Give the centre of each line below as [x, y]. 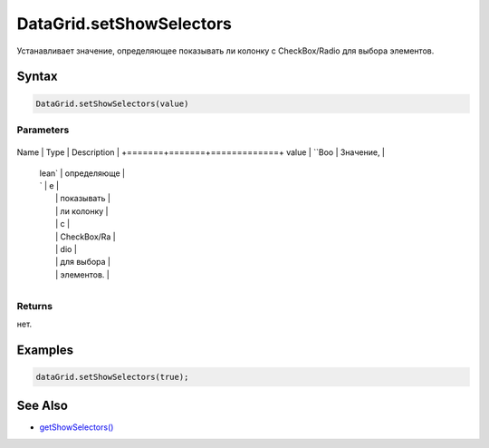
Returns [35, 306]
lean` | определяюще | [82, 173]
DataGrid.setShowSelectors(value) [112, 103]
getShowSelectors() [77, 427]
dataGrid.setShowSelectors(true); [112, 377]
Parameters [43, 130]
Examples [45, 350]
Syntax [37, 77]
